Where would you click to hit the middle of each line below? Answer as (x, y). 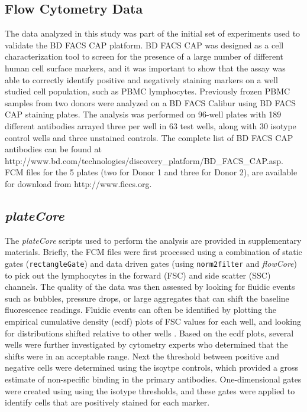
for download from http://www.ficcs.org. (78, 183)
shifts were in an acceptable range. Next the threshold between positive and (142, 356)
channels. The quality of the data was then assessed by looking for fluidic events (150, 287)
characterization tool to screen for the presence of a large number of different (144, 56)
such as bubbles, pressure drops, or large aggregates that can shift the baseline (147, 298)
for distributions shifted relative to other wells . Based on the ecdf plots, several (149, 333)
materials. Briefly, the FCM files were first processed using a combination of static (153, 252)
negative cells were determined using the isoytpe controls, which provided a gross (152, 367)
